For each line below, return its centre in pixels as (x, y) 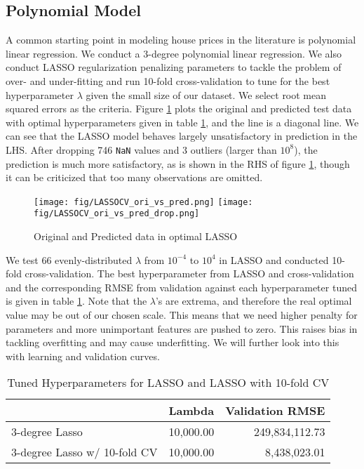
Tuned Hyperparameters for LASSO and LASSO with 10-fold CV (168, 383)
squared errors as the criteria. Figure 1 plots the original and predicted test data (179, 108)
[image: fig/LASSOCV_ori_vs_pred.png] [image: (143, 202)
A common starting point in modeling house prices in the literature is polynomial (181, 40)
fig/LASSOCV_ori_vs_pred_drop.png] (117, 214)
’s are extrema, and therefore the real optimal (254, 301)
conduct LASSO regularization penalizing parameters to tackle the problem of (174, 67)
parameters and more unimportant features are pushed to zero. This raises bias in (182, 328)
